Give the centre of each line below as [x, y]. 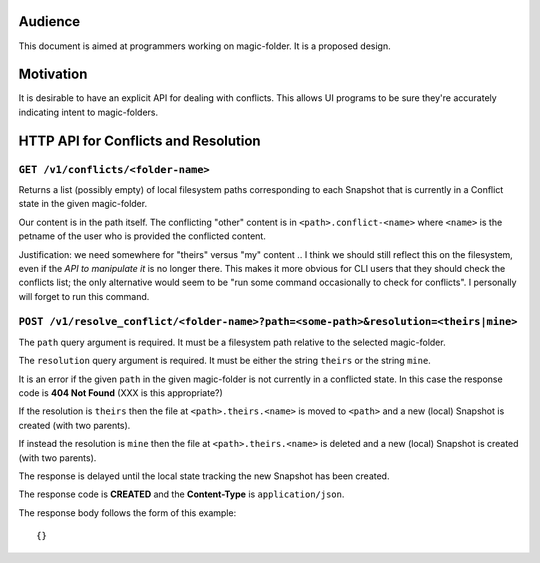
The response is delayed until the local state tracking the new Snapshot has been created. [204, 476]
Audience [49, 21]
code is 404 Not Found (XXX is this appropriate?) [121, 393]
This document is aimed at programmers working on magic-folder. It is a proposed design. [204, 46]
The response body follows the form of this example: [127, 512]
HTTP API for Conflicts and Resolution [139, 140]
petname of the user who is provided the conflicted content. [142, 236]
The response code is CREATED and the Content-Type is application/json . [181, 494]
